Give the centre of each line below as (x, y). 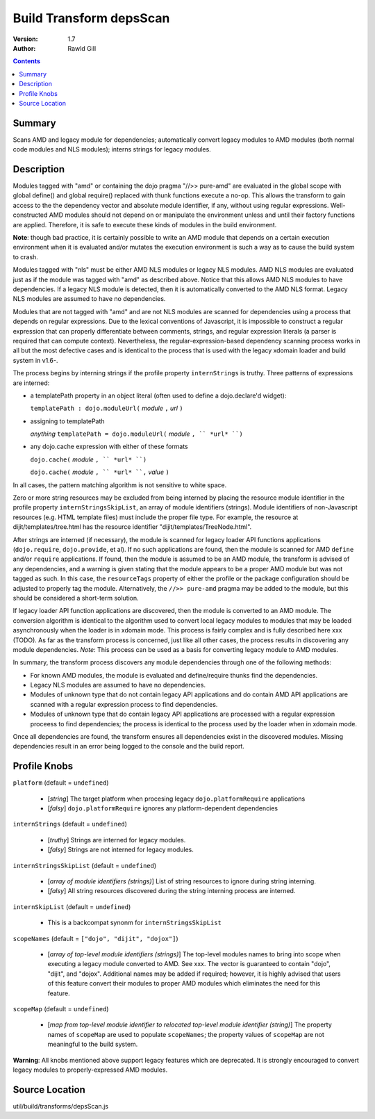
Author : (24, 48)
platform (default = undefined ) (61, 783)
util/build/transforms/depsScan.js (61, 1106)
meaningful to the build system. (93, 1044)
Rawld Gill (82, 48)
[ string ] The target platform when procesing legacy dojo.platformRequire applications (176, 799)
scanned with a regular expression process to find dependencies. (124, 704)
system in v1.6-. (35, 360)
